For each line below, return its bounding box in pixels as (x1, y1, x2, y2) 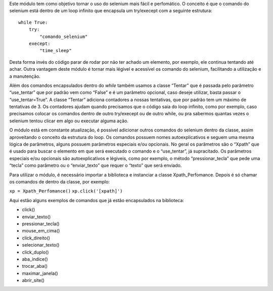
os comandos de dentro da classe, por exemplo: (9, 178, 110, 184)
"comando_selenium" (39, 33, 88, 39)
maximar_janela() (22, 270, 58, 276)
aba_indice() (22, 256, 48, 262)
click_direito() (22, 235, 51, 241)
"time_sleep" (39, 48, 72, 54)
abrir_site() (22, 277, 45, 283)
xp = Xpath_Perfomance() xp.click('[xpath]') (9, 188, 123, 194)
